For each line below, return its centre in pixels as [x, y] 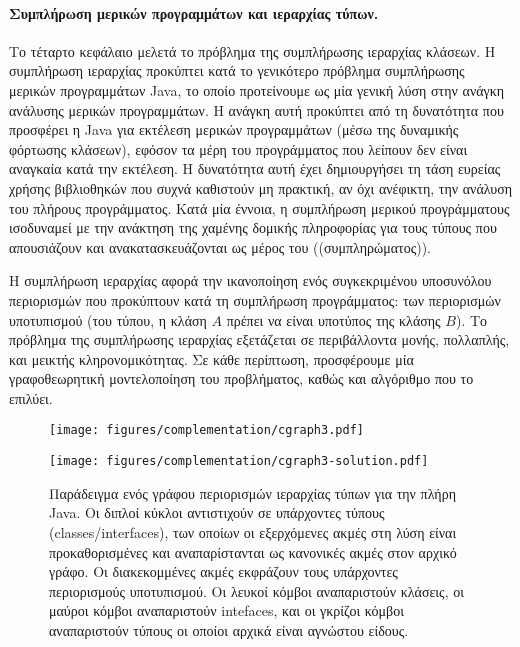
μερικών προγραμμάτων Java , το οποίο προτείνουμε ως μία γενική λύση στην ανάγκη [257, 89]
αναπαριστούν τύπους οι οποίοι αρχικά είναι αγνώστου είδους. [229, 629]
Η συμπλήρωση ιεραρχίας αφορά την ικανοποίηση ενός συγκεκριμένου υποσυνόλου [250, 280]
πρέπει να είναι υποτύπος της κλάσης [333, 319]
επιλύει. [31, 397]
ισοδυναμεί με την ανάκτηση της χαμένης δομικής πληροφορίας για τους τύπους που [253, 227]
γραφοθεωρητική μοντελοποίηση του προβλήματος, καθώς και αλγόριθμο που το [241, 378]
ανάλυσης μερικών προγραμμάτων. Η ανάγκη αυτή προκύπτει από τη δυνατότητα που [256, 109]
